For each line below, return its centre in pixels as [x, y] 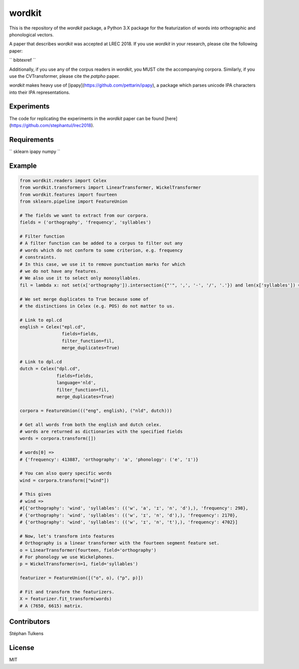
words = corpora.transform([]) [58, 439]
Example [23, 166]
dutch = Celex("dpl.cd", [50, 369]
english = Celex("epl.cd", [53, 327]
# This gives [36, 494]
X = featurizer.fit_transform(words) [66, 599]
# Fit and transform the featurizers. [67, 592]
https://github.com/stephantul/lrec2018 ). [52, 125]
